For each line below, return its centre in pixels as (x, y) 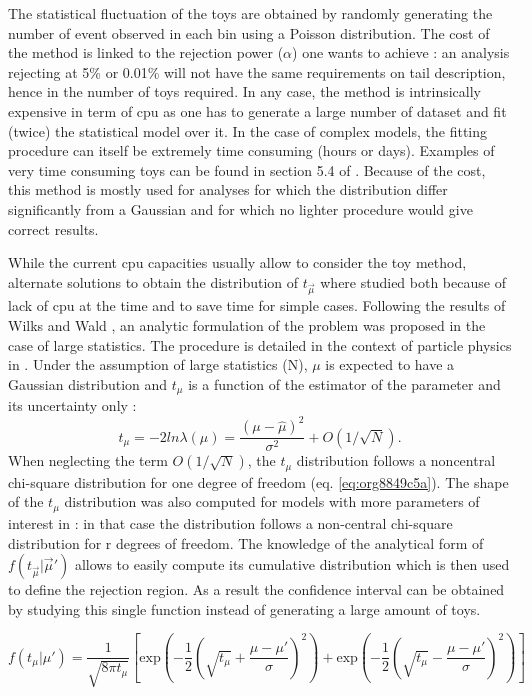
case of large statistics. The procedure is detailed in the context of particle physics (260, 344)
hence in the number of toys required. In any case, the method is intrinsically (244, 91)
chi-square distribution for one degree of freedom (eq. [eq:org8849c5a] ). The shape (258, 481)
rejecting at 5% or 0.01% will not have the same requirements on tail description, (257, 71)
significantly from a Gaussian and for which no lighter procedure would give (240, 208)
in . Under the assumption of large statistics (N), (158, 364)
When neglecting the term (88, 460)
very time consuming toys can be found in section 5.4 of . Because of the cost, (247, 169)
